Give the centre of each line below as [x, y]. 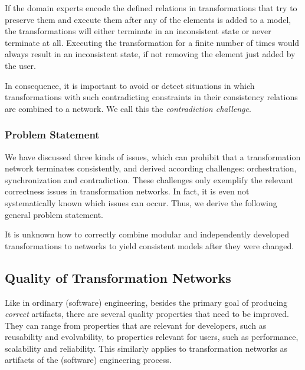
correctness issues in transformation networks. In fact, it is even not [127, 191]
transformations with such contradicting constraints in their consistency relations [151, 97]
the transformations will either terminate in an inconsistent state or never [138, 31]
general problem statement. [54, 214]
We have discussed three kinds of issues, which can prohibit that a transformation [153, 156]
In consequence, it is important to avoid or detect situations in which [130, 85]
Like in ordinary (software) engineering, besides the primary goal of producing [146, 302]
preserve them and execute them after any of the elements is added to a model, [148, 19]
